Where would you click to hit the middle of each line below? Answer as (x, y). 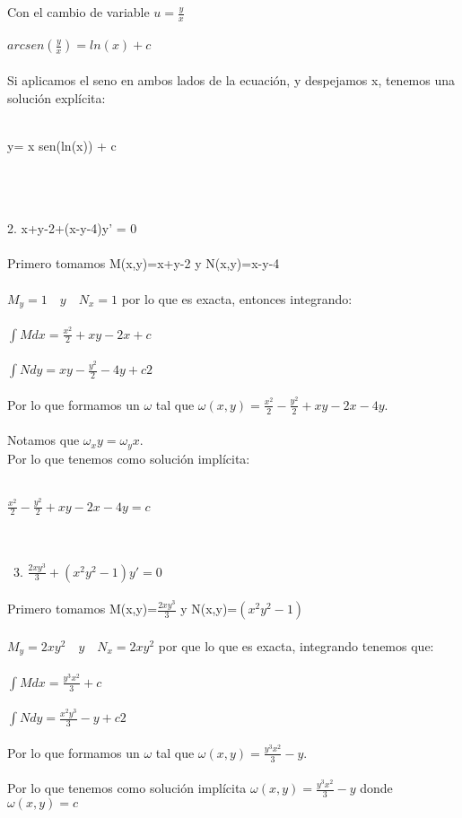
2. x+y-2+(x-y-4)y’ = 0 (72, 228)
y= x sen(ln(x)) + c (62, 145)
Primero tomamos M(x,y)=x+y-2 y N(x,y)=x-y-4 (144, 263)
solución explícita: (57, 97)
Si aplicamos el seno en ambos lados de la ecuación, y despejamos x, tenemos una (231, 80)
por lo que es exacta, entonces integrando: (237, 298)
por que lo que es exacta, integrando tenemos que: (296, 645)
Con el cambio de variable (78, 12)
